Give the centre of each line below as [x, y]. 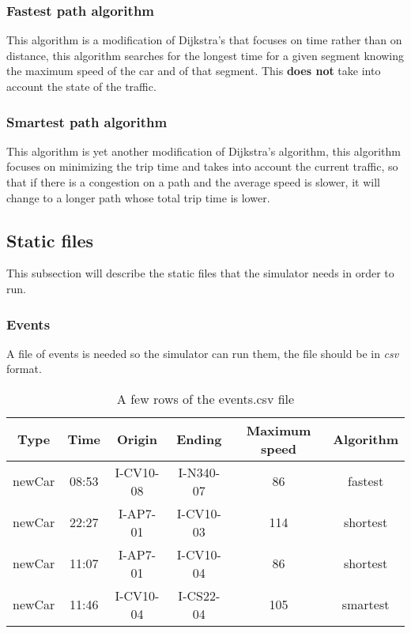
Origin [137, 439]
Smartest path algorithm [87, 121]
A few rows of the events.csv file [205, 398]
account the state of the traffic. [81, 86]
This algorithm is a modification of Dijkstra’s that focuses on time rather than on [204, 40]
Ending [199, 439]
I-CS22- [199, 595]
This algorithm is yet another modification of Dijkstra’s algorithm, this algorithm [204, 151]
